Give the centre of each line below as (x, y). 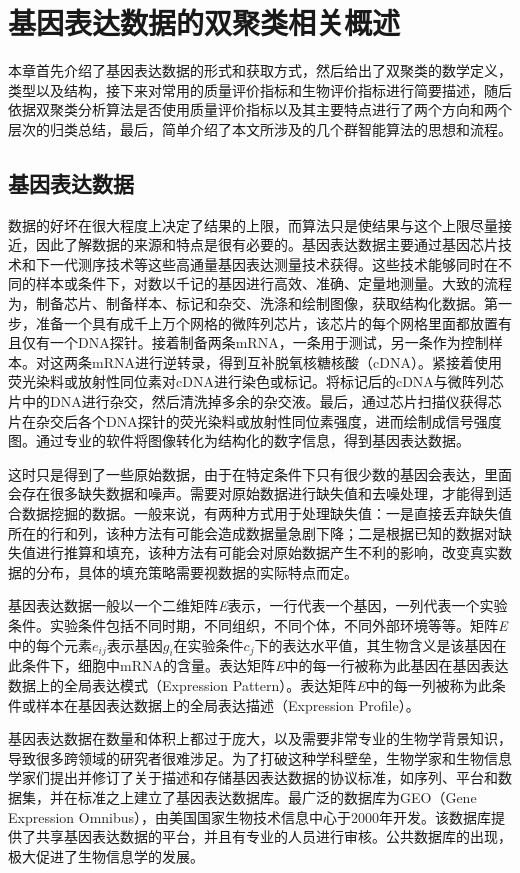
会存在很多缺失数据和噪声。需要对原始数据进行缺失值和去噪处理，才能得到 (253, 493)
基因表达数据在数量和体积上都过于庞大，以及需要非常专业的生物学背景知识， (260, 738)
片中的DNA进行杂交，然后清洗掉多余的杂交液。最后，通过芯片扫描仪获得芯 (255, 401)
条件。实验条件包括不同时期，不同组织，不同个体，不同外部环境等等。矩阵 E (258, 624)
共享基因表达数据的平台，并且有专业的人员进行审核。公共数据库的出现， (273, 836)
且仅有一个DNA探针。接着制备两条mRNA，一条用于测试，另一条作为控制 (248, 342)
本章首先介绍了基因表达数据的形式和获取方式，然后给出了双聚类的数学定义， (260, 70)
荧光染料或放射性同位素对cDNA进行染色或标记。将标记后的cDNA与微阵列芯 (256, 381)
